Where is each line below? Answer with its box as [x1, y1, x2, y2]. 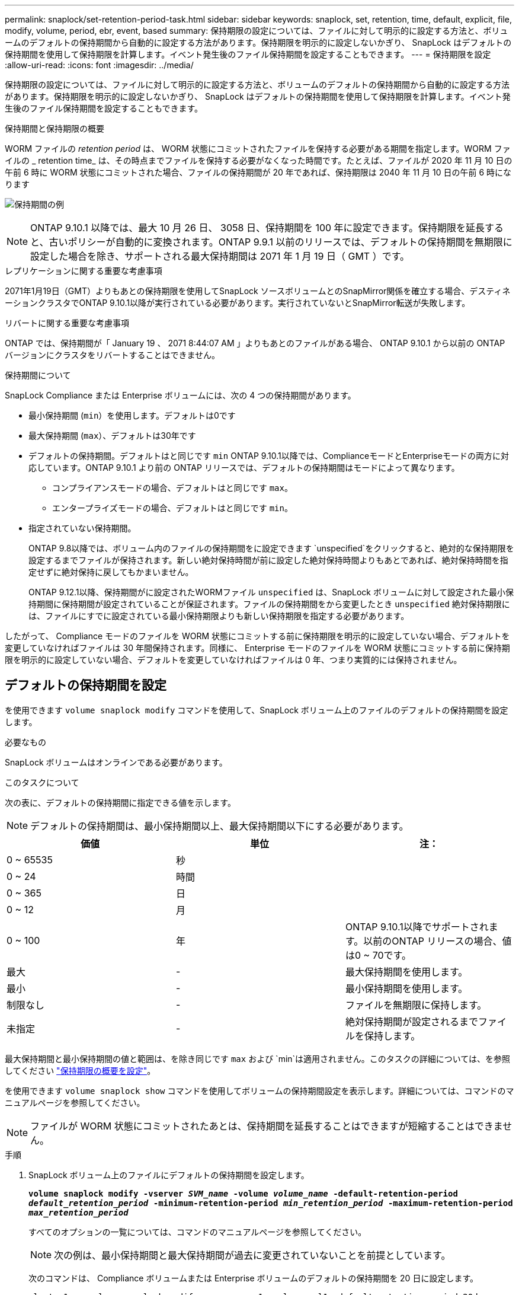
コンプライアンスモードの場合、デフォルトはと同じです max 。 [52, 483, 293, 493]
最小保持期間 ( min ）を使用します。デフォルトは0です [28, 410, 236, 420]
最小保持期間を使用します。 [345, 982, 468, 994]
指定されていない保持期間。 [28, 523, 136, 533]
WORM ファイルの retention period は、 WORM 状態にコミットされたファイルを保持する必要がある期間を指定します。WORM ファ [5, 143, 511, 154]
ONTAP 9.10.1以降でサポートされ [345, 920, 489, 933]
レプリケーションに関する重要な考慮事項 [5, 266, 162, 276]
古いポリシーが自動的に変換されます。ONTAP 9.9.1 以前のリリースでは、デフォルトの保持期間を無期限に [49, 236, 512, 248]
